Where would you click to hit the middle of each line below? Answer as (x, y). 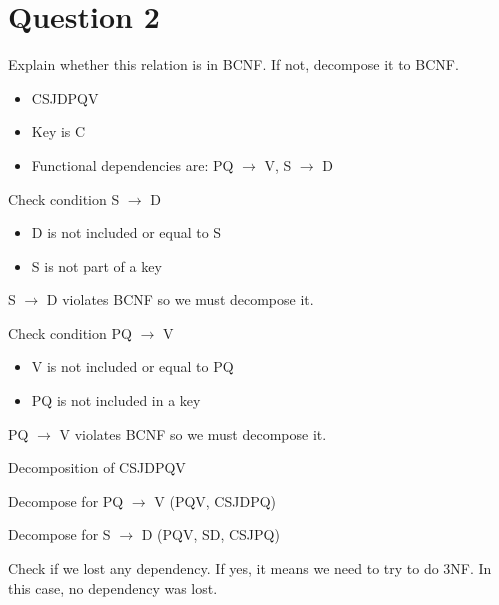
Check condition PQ (70, 332)
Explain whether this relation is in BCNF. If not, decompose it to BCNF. (233, 64)
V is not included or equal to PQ (132, 366)
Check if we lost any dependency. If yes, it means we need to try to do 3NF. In (250, 568)
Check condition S (64, 198)
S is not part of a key (96, 265)
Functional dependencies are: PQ (132, 164)
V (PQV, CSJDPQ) (215, 500)
